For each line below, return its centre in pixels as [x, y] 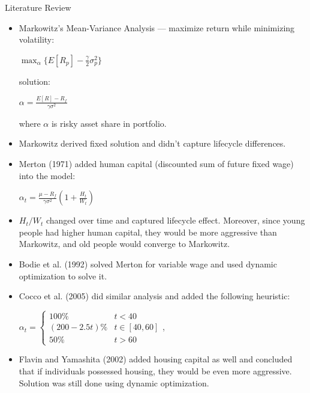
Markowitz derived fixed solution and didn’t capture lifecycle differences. [152, 143]
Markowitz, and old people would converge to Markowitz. [124, 244]
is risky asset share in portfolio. [109, 123]
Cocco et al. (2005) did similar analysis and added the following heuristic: [154, 296]
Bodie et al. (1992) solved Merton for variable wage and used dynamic [148, 264]
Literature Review [38, 7]
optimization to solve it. [63, 276]
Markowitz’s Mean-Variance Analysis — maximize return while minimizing [157, 27]
